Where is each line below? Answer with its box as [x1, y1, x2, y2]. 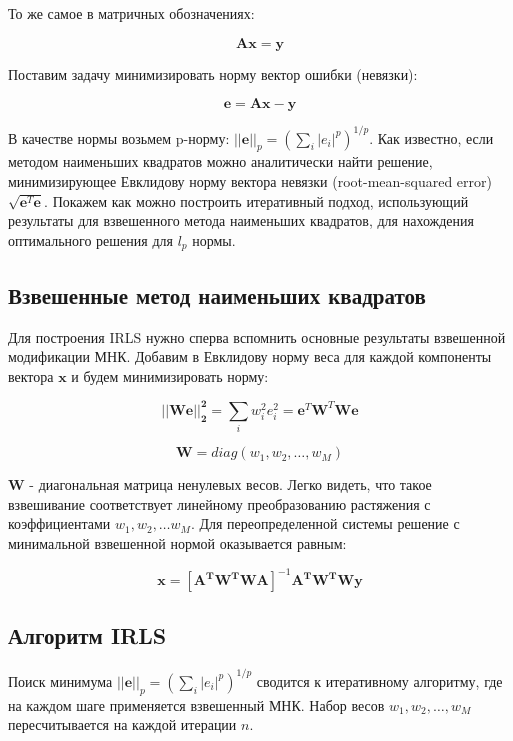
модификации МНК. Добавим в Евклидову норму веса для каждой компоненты [8, 346, 492, 367]
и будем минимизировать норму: [71, 365, 269, 386]
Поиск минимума [8, 670, 113, 691]
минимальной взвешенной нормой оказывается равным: [8, 532, 347, 553]
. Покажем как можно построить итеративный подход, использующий [44, 190, 469, 211]
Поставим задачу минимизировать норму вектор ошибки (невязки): [8, 63, 418, 84]
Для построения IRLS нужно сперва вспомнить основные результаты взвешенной [8, 326, 506, 347]
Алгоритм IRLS [8, 620, 167, 651]
